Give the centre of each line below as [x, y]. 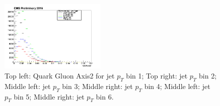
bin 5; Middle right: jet [49, 96]
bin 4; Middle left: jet [177, 86]
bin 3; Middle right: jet [97, 86]
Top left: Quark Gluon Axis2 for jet [60, 75]
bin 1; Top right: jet [157, 75]
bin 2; [208, 75]
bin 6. [105, 96]
